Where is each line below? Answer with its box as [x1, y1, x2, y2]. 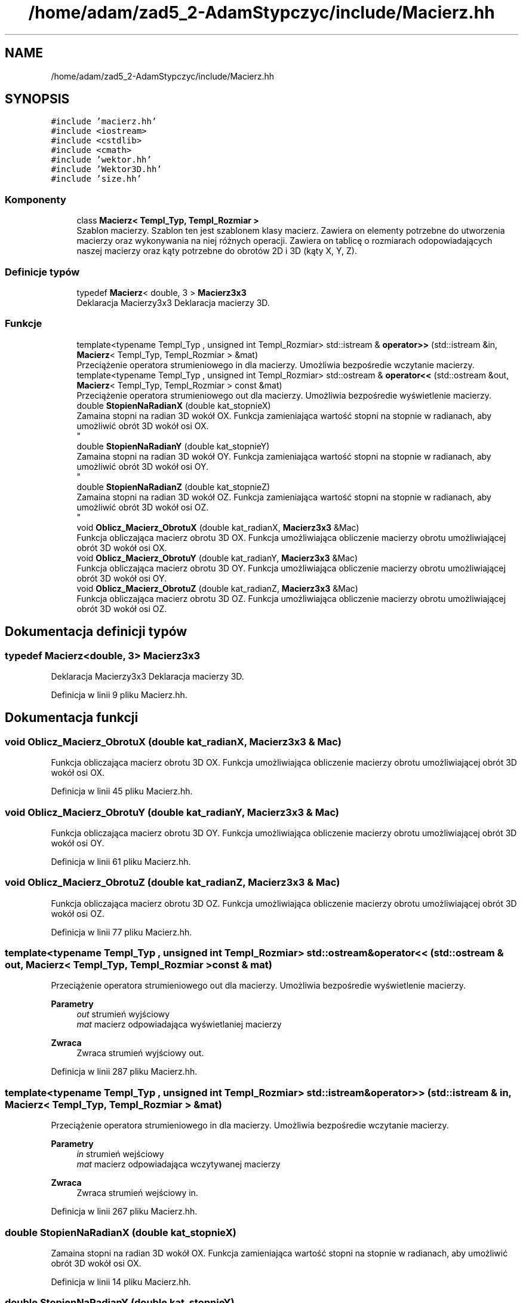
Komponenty [5, 193, 66, 206]
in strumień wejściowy [76, 1149, 164, 1160]
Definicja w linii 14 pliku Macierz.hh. [51, 1276, 191, 1287]
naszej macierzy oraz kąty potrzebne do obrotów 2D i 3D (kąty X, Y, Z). [76, 246, 357, 256]
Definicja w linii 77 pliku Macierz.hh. [51, 926, 192, 937]
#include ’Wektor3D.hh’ [51, 164, 162, 175]
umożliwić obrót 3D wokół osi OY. [76, 461, 209, 472]
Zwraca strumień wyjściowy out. [76, 1048, 204, 1059]
